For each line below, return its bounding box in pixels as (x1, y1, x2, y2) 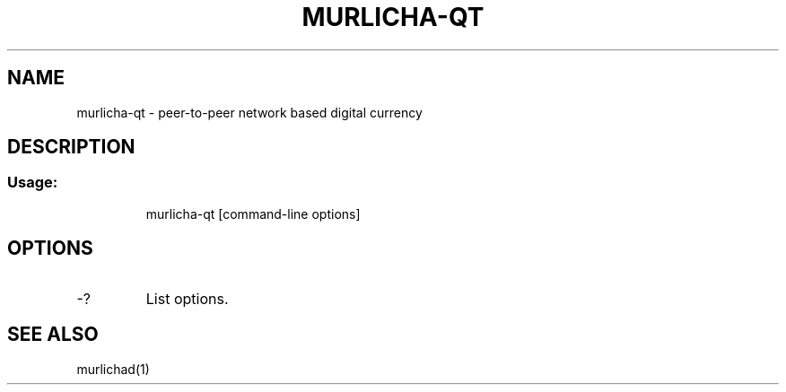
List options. (145, 289, 229, 308)
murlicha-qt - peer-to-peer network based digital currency (76, 104, 423, 120)
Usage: (7, 173, 58, 192)
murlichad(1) (76, 361, 150, 377)
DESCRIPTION (7, 135, 135, 159)
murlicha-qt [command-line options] (145, 205, 361, 222)
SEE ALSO (7, 323, 99, 346)
